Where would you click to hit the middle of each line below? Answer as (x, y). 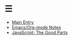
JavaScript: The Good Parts (40, 32)
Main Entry (23, 22)
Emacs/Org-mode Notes (36, 27)
